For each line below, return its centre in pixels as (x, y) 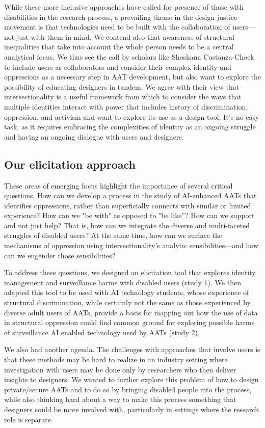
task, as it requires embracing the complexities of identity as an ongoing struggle (130, 127)
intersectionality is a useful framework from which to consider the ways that (123, 97)
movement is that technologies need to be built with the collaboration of (117, 27)
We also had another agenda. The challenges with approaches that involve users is (132, 349)
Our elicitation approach (70, 164)
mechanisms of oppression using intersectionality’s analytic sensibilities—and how (131, 245)
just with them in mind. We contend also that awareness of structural (126, 36)
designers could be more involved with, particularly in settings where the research (131, 409)
